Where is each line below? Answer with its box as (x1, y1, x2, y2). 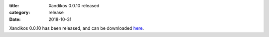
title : (9, 3, 19, 8)
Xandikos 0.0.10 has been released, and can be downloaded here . (9, 25, 144, 31)
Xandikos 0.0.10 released (48, 3, 100, 8)
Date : (9, 16, 21, 22)
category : (9, 10, 30, 16)
